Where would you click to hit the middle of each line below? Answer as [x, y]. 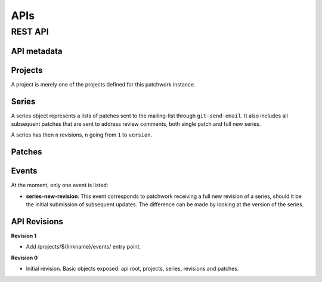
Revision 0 [24, 258]
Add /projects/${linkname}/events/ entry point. [83, 247]
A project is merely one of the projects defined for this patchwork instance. [103, 84]
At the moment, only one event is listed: [60, 185]
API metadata [37, 51]
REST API [30, 32]
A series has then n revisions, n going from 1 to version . [82, 135]
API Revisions [37, 221]
